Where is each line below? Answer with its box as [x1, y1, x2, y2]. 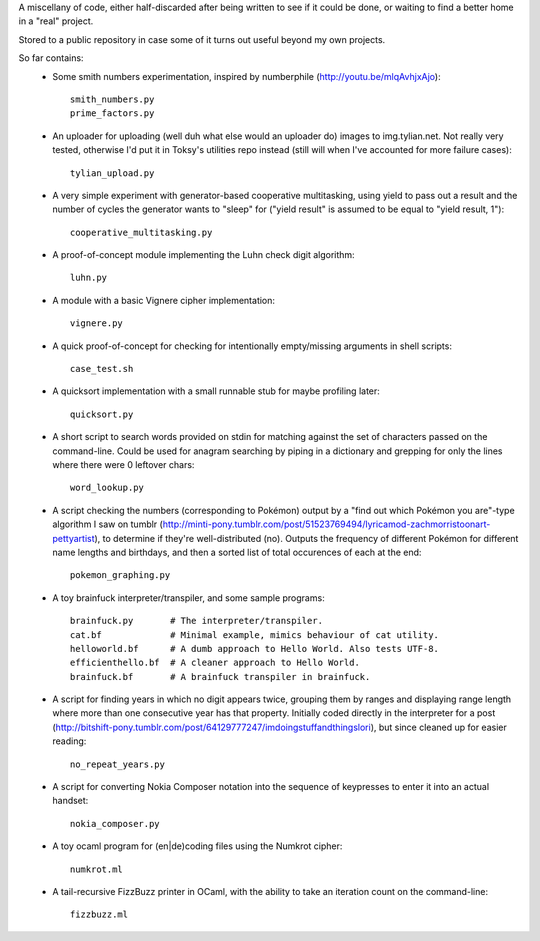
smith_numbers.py [70, 93, 155, 105]
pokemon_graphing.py [70, 570, 171, 581]
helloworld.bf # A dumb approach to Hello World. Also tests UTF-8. [70, 643, 440, 654]
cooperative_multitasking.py [70, 226, 213, 238]
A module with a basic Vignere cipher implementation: [52, 294, 275, 306]
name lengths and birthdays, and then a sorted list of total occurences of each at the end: [52, 546, 422, 558]
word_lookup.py [70, 482, 145, 494]
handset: [52, 795, 89, 807]
